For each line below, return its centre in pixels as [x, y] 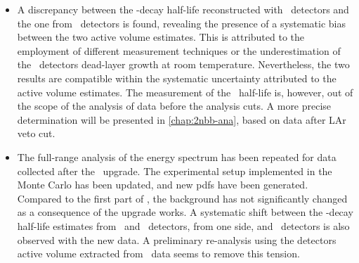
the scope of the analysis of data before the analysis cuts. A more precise [174, 106]
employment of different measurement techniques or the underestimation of [179, 50]
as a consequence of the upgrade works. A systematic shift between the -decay [185, 212]
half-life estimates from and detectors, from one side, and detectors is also [183, 225]
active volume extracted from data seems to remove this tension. [158, 254]
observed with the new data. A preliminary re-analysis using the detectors [177, 239]
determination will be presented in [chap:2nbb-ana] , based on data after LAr [182, 119]
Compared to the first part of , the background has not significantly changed [182, 198]
